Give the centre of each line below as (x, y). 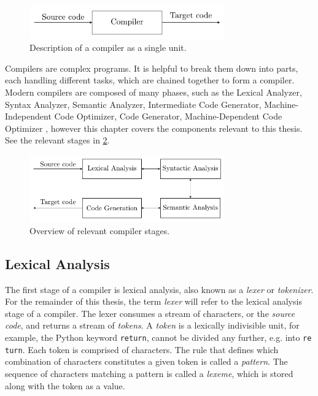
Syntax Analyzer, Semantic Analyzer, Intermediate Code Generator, (133, 104)
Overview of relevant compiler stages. (100, 230)
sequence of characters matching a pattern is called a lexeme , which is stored (149, 373)
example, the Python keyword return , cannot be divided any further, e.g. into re (158, 337)
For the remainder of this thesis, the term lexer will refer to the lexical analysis (153, 301)
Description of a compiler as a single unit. (108, 48)
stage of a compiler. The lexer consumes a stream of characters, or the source (150, 313)
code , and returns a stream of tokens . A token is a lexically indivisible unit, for (152, 325)
